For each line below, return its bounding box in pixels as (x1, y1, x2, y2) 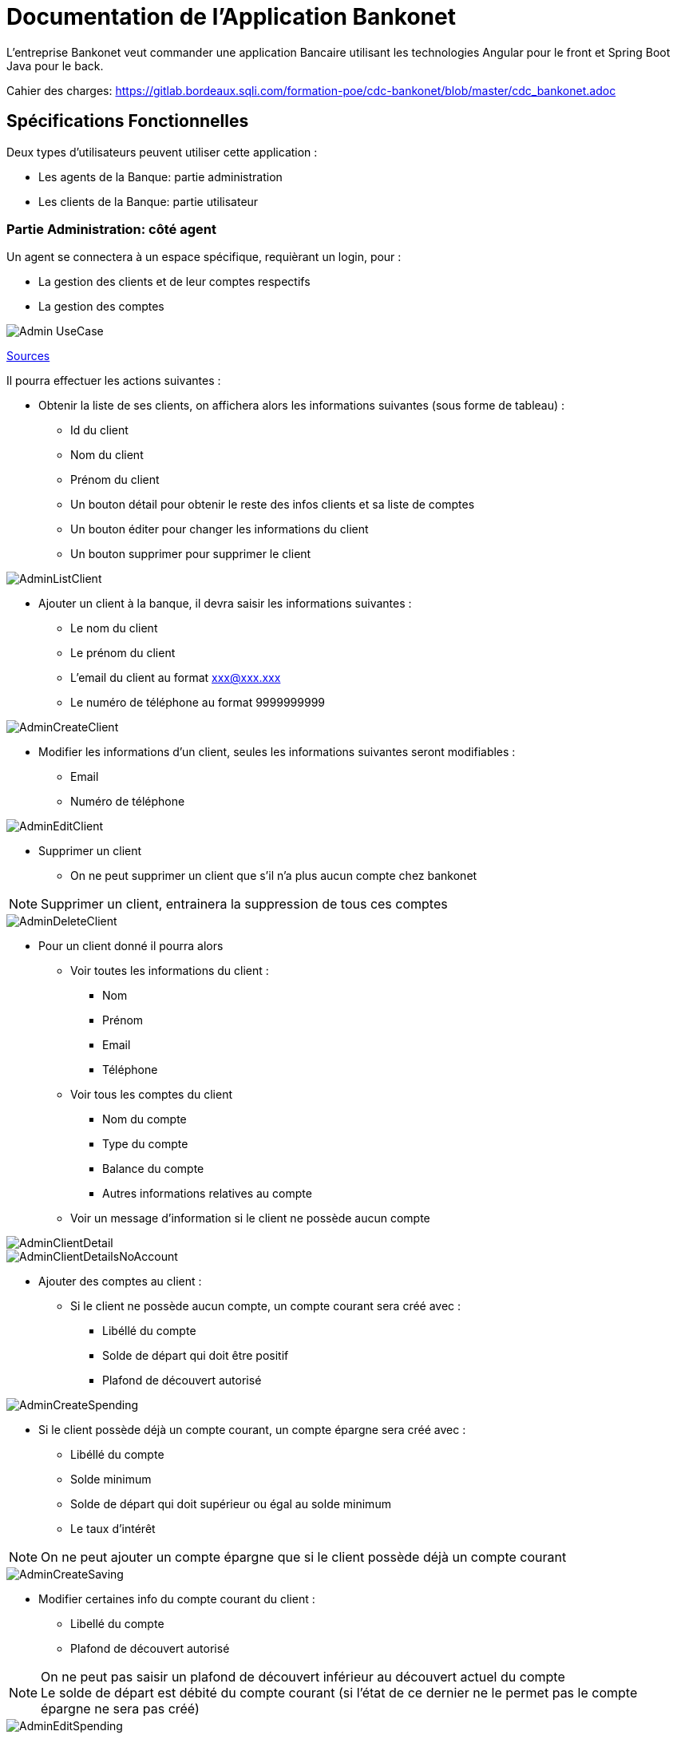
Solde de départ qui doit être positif (102, 1349, 289, 1363)
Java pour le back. (6, 58, 104, 73)
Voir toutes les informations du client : (70, 964, 269, 978)
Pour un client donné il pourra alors (38, 939, 224, 953)
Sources (6, 349, 50, 363)
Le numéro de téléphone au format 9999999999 (70, 695, 325, 710)
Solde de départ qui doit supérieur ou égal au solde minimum (70, 1497, 391, 1511)
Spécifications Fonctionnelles (6, 111, 249, 132)
